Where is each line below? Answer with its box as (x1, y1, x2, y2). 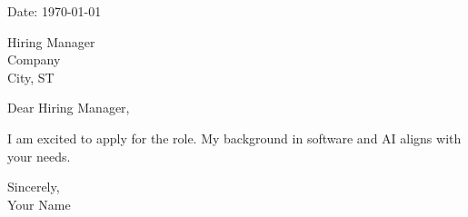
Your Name (7, 194, 71, 213)
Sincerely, (7, 177, 60, 196)
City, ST (7, 67, 55, 86)
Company (7, 50, 61, 69)
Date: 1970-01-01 (7, 2, 102, 20)
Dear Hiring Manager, (7, 98, 130, 117)
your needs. (7, 146, 71, 165)
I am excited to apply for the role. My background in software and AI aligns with (7, 128, 462, 147)
